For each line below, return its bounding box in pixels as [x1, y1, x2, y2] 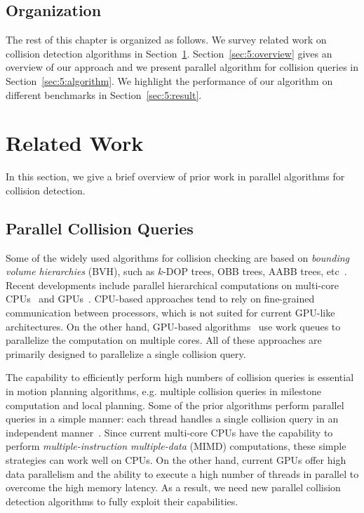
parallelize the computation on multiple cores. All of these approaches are [6, 333, 322, 347]
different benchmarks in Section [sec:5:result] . [6, 87, 202, 102]
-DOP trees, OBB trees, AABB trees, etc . [163, 264, 347, 279]
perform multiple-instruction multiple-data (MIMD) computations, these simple [6, 439, 346, 453]
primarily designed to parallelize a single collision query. [6, 346, 246, 361]
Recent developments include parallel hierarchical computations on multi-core [6, 277, 339, 292]
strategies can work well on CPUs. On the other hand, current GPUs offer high [6, 453, 346, 467]
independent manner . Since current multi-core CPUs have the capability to [6, 425, 333, 439]
